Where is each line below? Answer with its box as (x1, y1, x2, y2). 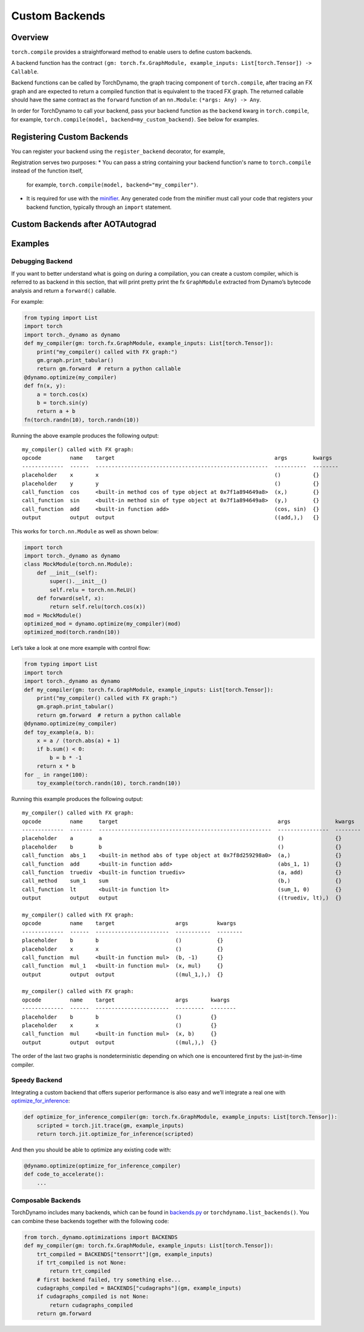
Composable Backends (11, 1197, 81, 1204)
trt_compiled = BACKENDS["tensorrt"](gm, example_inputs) (36, 1251, 213, 1257)
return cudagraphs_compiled (49, 1302, 133, 1308)
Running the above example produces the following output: (11, 432, 159, 439)
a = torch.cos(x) (36, 391, 89, 398)
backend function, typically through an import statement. (26, 203, 172, 211)
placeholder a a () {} (22, 835, 342, 842)
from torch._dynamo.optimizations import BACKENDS (24, 1234, 178, 1240)
